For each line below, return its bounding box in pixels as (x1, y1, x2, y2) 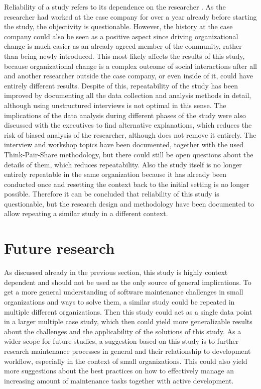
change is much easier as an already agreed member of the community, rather (4, 41, 242, 51)
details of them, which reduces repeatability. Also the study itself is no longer (4, 159, 242, 169)
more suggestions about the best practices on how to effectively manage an (4, 365, 234, 376)
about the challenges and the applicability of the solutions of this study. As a (4, 326, 241, 336)
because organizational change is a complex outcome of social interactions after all (4, 60, 257, 71)
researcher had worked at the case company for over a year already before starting (4, 11, 257, 22)
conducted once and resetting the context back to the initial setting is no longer (4, 178, 249, 189)
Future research (4, 238, 115, 258)
